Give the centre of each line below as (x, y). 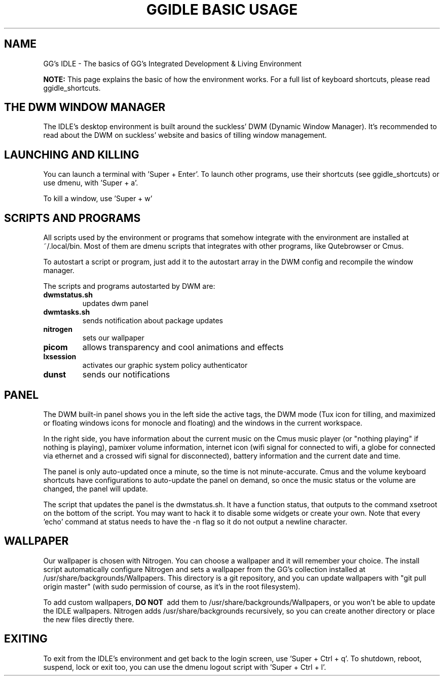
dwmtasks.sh (67, 312)
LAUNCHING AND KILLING (72, 155)
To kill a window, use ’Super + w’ (98, 199)
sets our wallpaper (113, 338)
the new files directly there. (89, 619)
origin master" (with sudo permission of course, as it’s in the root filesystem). (172, 586)
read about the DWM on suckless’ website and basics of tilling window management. (185, 135)
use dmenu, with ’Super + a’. (91, 183)
